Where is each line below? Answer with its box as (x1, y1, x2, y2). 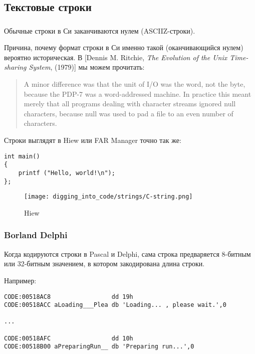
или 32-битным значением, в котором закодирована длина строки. (4, 258, 205, 269)
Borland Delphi (4, 229, 68, 241)
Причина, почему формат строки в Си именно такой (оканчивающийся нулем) (4, 42, 243, 53)
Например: (4, 275, 37, 285)
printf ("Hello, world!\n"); (18, 169, 115, 176)
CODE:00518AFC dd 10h (4, 334, 133, 342)
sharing (4, 62, 27, 72)
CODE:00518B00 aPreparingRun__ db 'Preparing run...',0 (4, 343, 194, 350)
